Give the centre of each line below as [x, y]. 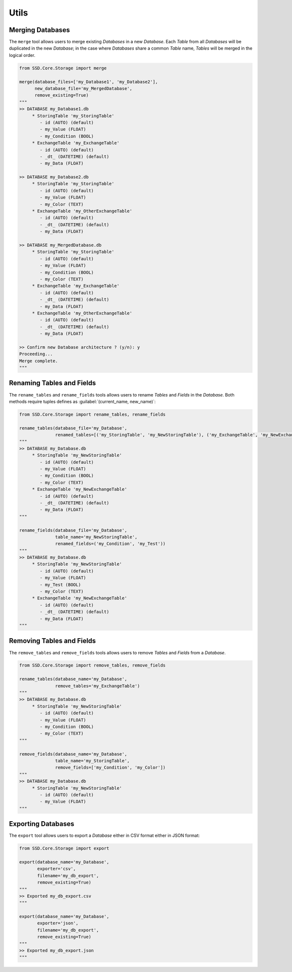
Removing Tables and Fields [52, 641]
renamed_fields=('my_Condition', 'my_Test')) [110, 544]
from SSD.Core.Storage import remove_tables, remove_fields [92, 666]
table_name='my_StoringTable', [92, 761]
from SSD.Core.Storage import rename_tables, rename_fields [92, 414]
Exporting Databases [42, 824]
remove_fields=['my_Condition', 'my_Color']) [110, 768]
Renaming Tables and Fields [53, 383]
